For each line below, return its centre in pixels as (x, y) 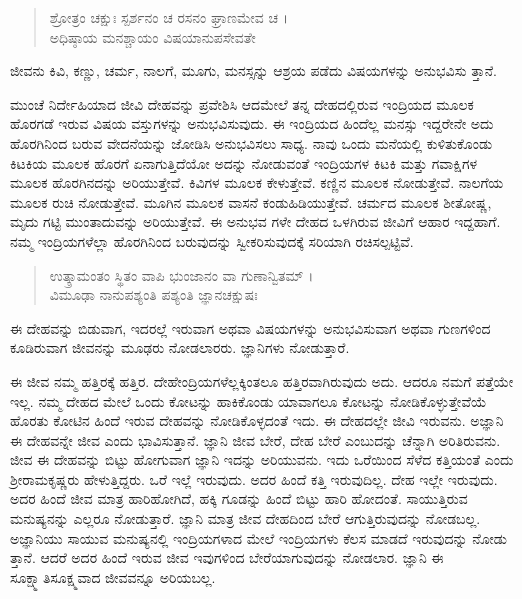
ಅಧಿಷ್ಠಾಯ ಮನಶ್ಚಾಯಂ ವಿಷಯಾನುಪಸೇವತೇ (152, 36)
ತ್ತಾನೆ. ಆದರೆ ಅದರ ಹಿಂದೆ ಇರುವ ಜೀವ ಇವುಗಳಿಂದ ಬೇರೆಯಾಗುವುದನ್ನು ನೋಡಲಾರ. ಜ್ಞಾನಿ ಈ (227, 557)
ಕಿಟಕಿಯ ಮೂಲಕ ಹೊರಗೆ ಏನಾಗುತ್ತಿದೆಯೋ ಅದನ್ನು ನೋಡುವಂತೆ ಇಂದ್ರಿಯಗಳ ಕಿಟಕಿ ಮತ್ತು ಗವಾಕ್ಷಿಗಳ (244, 162)
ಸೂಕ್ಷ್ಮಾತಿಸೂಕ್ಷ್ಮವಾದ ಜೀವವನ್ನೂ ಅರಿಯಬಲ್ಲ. (113, 576)
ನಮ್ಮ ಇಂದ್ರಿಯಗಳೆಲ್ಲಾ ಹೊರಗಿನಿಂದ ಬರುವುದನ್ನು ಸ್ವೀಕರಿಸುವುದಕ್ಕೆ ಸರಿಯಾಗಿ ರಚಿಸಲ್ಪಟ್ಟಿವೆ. (212, 240)
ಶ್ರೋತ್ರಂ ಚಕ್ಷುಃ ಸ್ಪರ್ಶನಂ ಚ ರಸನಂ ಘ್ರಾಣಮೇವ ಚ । (169, 17)
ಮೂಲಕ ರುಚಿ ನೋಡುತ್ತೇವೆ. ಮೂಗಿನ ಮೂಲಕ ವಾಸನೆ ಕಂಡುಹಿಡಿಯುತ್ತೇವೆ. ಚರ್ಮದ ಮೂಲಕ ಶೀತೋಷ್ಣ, (251, 201)
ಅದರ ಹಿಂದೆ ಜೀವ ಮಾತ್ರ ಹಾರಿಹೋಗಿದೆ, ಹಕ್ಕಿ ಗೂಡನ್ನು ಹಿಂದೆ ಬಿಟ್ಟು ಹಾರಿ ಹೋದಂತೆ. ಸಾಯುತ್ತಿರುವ (239, 498)
